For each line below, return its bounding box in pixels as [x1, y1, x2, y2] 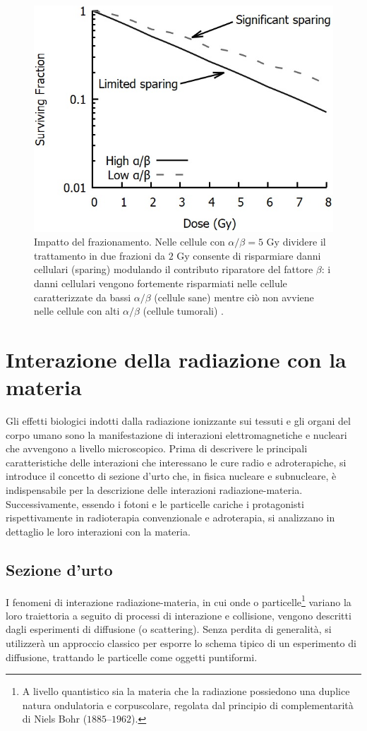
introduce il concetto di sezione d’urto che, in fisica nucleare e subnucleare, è [6, 469, 337, 483]
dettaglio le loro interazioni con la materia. [6, 524, 191, 538]
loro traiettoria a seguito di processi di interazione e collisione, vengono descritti [6, 608, 351, 622]
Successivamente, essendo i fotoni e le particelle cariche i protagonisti [6, 496, 304, 511]
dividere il [282, 234, 326, 249]
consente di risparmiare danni [193, 248, 321, 262]
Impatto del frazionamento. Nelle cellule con [34, 234, 225, 249]
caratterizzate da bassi [34, 289, 131, 304]
